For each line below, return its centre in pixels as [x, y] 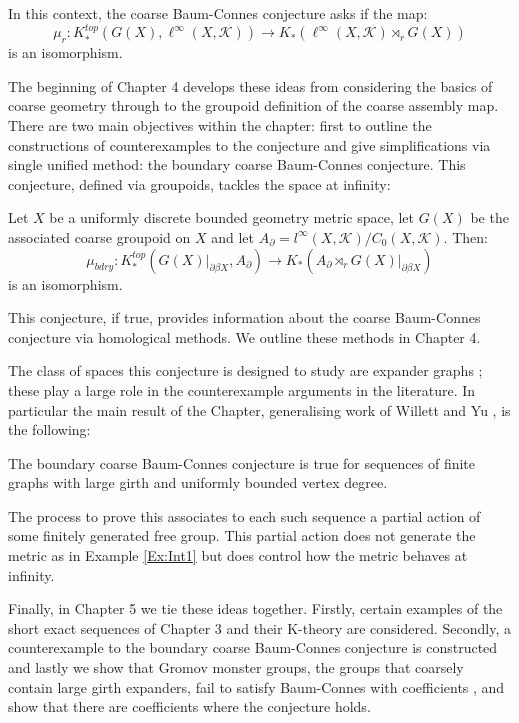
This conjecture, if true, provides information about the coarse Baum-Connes [244, 317]
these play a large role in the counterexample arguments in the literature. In [242, 389]
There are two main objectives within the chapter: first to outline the [220, 124]
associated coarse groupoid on [99, 236]
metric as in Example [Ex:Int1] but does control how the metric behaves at [238, 555]
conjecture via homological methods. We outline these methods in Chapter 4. [244, 336]
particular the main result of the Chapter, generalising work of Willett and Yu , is [259, 409]
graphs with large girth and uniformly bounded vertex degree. [198, 482]
